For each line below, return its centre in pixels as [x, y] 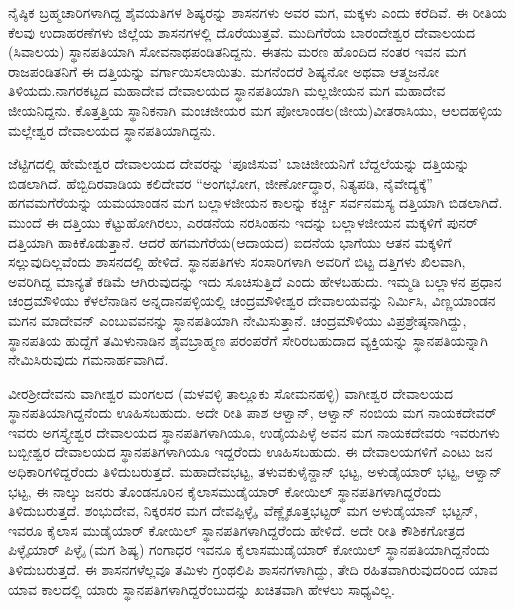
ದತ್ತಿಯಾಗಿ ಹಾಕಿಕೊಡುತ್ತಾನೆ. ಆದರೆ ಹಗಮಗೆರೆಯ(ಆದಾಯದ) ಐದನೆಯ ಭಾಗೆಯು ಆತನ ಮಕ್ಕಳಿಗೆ [230, 241]
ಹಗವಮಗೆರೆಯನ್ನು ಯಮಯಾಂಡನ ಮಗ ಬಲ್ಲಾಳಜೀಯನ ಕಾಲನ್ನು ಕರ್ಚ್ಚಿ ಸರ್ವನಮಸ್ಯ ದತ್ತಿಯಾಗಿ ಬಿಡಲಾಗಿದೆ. [255, 202]
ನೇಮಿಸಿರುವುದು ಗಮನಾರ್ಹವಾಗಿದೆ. [88, 359]
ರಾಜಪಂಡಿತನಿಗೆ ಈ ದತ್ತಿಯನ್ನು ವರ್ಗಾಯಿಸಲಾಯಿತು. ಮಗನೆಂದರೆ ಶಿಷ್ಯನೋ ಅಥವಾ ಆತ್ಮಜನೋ [224, 70]
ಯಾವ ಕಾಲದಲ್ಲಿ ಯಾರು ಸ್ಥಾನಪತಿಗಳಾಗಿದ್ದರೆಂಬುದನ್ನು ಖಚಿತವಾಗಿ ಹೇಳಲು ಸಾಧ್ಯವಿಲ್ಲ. [202, 588]
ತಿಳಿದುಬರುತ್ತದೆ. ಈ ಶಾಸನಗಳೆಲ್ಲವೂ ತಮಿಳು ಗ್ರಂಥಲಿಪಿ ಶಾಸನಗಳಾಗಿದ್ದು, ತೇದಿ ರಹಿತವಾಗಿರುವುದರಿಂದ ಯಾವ [253, 569]
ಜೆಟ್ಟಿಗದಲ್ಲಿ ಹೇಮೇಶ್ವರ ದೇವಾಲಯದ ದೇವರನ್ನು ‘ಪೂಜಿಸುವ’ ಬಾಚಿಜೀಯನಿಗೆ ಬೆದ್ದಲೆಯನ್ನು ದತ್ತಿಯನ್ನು [239, 163]
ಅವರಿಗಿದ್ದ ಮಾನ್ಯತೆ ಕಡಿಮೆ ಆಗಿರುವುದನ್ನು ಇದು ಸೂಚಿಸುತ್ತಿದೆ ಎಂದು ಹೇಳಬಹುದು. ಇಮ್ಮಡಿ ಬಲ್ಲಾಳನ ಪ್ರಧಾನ [255, 280]
